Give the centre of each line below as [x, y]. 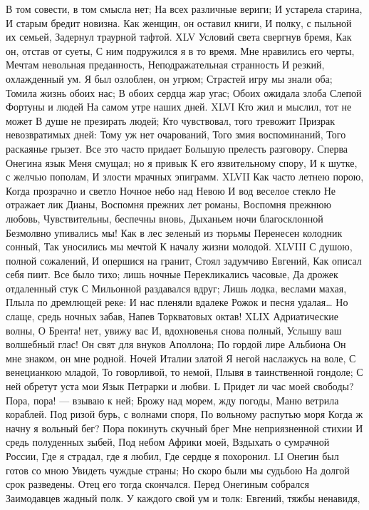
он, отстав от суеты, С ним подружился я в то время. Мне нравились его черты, [180, 50]
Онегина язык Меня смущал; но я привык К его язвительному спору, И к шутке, [182, 162]
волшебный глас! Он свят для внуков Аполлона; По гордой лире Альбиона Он [176, 344]
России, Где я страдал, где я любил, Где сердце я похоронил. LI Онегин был [172, 456]
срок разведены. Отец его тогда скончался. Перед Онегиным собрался [157, 484]
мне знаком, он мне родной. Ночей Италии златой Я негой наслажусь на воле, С [181, 358]
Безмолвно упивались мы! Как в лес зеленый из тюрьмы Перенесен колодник [174, 232]
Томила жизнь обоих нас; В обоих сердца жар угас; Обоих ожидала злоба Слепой [184, 92]
